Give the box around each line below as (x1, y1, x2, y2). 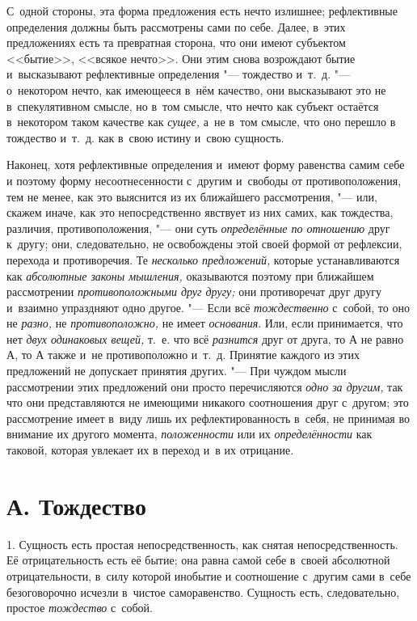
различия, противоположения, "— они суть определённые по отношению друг (6, 219, 390, 236)
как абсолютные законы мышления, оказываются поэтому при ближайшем (6, 267, 374, 284)
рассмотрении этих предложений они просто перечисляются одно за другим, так (6, 378, 403, 395)
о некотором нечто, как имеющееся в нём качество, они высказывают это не (6, 81, 386, 98)
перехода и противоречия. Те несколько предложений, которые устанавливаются (6, 251, 400, 268)
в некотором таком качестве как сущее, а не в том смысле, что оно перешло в (6, 113, 396, 130)
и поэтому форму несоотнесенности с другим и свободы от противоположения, (6, 171, 402, 188)
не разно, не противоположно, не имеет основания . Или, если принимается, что (6, 315, 403, 332)
